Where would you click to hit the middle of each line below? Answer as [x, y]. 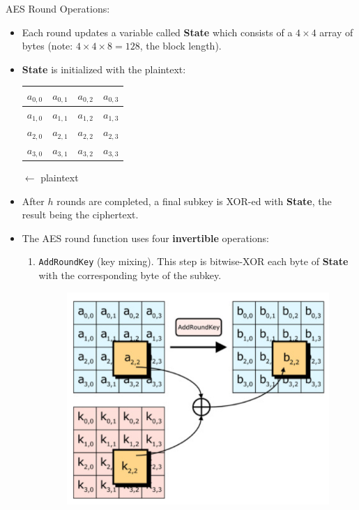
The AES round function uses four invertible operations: [145, 238]
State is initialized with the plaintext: [104, 69]
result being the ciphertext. [80, 215]
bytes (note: [47, 46]
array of [336, 32]
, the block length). [181, 46]
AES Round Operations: [58, 8]
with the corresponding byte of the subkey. [130, 275]
